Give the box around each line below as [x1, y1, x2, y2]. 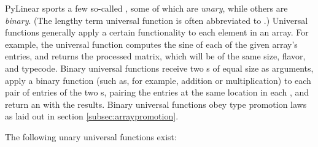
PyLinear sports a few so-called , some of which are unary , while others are [5, 2, 288, 14]
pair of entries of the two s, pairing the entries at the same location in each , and [5, 86, 309, 99]
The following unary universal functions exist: [5, 130, 177, 143]
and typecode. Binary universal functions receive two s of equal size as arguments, [5, 61, 314, 74]
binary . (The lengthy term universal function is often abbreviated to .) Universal [5, 13, 308, 26]
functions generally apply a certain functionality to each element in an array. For [5, 26, 309, 39]
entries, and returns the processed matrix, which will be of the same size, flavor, [5, 50, 306, 62]
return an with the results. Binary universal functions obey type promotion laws [5, 97, 307, 110]
